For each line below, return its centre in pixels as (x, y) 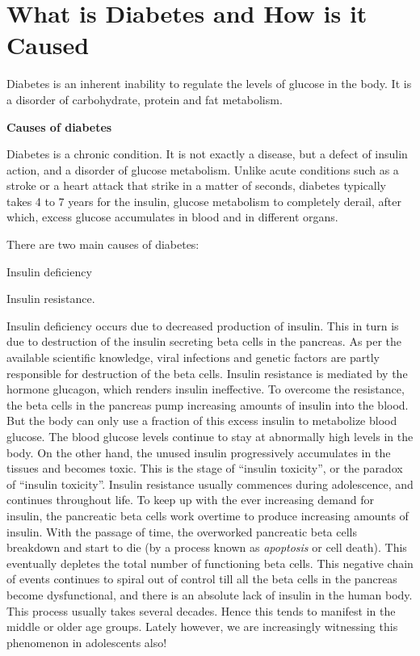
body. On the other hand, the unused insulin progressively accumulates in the (199, 452)
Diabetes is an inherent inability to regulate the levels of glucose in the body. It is (209, 84)
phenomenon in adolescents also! (87, 642)
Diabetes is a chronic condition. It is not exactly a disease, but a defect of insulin (207, 154)
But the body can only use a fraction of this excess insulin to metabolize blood (202, 421)
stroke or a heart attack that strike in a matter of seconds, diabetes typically (196, 185)
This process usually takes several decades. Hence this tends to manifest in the (201, 610)
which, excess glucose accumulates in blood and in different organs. (172, 217)
